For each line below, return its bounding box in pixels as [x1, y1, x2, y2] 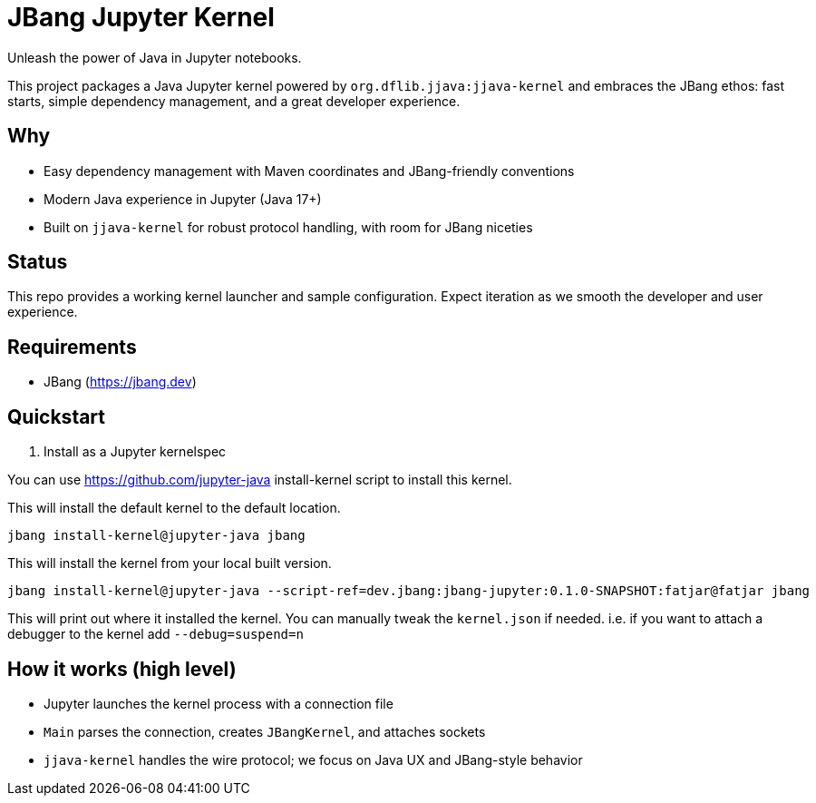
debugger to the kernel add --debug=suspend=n [7, 626, 304, 642]
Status [7, 250, 68, 274]
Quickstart [7, 405, 106, 428]
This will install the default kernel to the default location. [7, 500, 341, 516]
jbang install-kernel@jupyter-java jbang [7, 528, 306, 543]
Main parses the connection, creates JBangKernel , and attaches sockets [44, 723, 486, 739]
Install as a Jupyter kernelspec [44, 444, 227, 460]
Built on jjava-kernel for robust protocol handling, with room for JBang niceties [44, 219, 533, 235]
